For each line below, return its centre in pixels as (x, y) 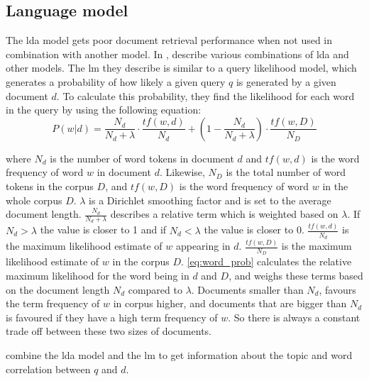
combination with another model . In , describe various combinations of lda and (177, 54)
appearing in (203, 246)
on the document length (58, 289)
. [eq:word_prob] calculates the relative (266, 261)
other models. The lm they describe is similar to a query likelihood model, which (181, 68)
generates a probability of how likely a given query (116, 81)
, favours (337, 289)
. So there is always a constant (294, 317)
